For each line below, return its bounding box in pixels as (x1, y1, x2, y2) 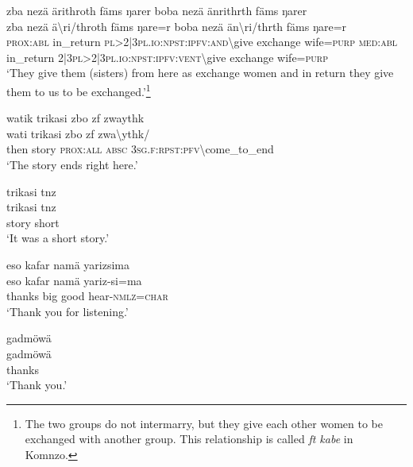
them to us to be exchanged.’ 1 (6, 80, 151, 99)
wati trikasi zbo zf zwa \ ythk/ (6, 125, 150, 141)
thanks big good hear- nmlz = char (6, 288, 168, 304)
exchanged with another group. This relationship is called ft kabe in (25, 430, 353, 447)
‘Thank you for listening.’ (6, 303, 129, 319)
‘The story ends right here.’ (6, 156, 138, 172)
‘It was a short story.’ (6, 230, 110, 246)
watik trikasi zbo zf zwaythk (6, 110, 145, 126)
